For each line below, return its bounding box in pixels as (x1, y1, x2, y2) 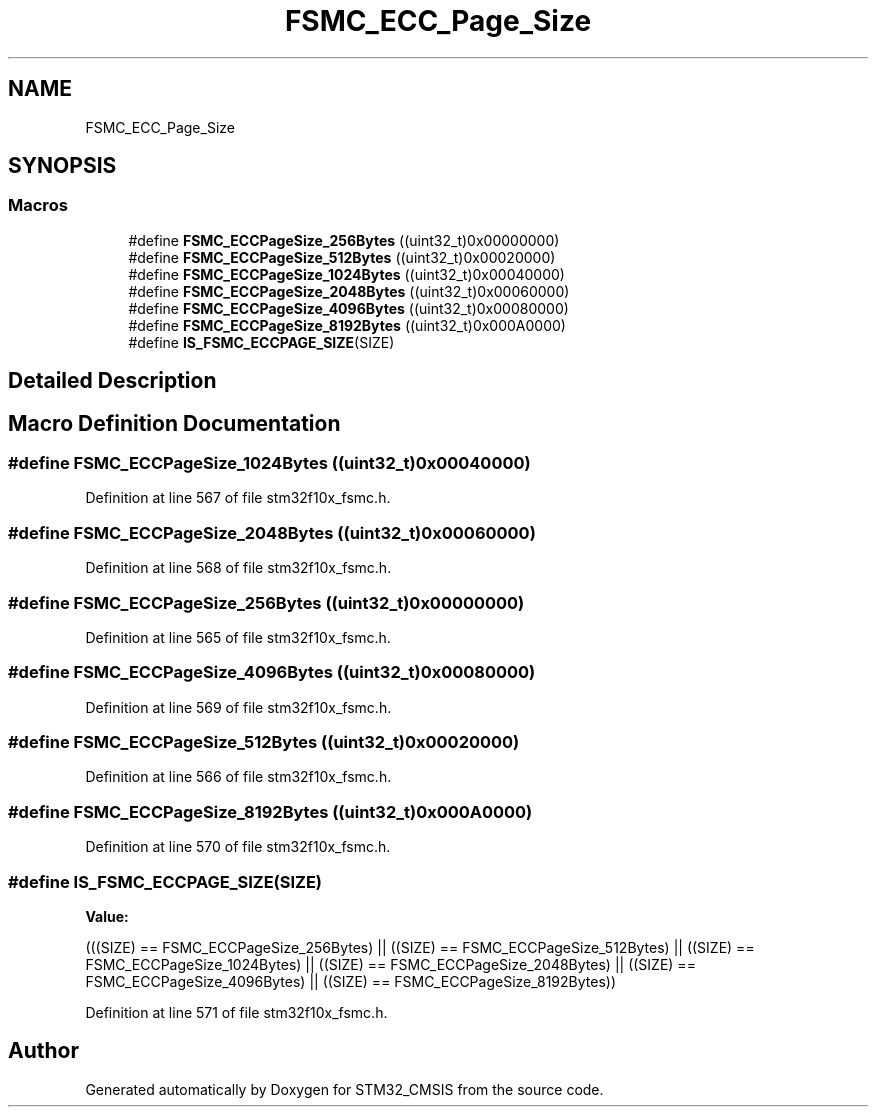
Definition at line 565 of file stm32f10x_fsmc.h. (85, 628, 391, 646)
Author (8, 1038, 79, 1064)
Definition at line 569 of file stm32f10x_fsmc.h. (85, 698, 392, 716)
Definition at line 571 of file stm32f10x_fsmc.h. (85, 1003, 388, 1021)
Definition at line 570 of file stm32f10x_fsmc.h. (85, 838, 391, 856)
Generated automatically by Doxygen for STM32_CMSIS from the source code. (85, 1080, 604, 1098)
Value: (85, 907, 129, 925)
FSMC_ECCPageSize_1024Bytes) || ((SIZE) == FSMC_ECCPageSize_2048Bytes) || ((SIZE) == (85, 955, 696, 973)
